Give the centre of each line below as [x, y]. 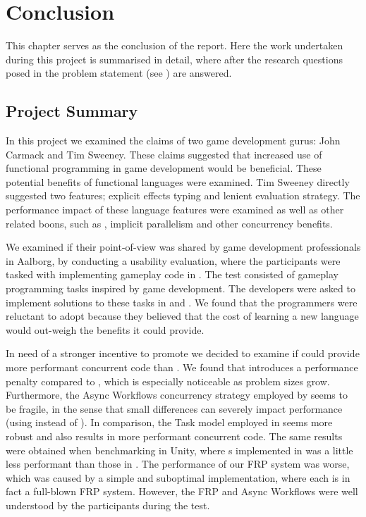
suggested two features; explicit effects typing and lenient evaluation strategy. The [183, 195]
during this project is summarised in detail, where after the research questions [174, 59]
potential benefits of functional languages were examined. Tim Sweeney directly [178, 181]
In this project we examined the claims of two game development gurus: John [173, 141]
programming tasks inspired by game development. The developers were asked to [181, 288]
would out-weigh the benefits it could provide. [105, 329]
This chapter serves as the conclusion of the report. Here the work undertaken [175, 45]
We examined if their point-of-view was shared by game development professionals [183, 247]
